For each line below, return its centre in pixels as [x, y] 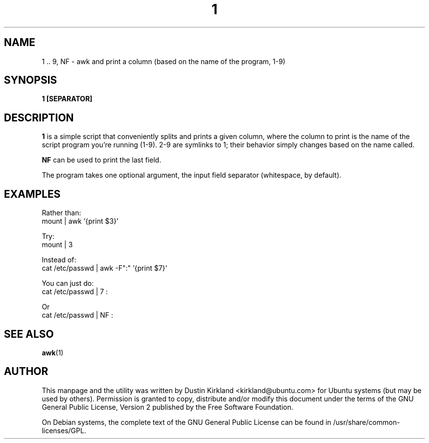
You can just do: [68, 283]
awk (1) [53, 352]
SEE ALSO [29, 334]
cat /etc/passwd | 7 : [75, 292]
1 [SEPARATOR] [67, 99]
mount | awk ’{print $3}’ [80, 221]
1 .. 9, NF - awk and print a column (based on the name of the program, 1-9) [164, 61]
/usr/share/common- [367, 422]
